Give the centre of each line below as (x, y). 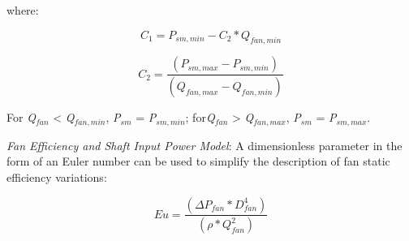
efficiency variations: (57, 176)
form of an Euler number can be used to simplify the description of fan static (198, 161)
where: (23, 10)
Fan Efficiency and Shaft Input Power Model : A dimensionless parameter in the (204, 145)
